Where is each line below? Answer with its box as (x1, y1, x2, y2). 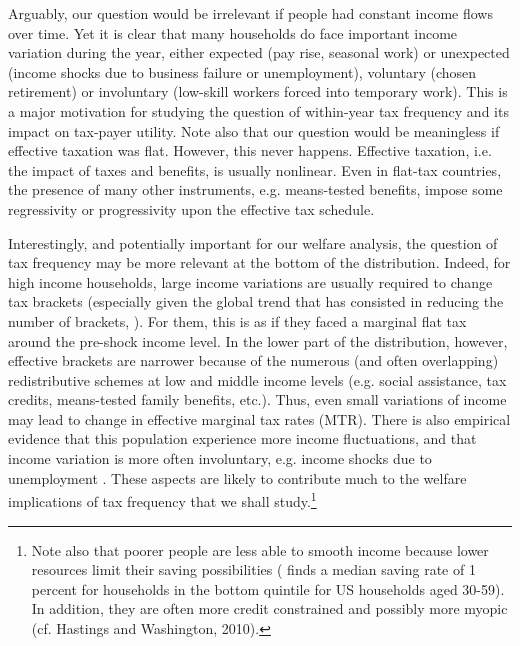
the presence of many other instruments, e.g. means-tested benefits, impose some (8, 179, 503, 200)
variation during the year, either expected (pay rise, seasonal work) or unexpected (8, 42, 510, 63)
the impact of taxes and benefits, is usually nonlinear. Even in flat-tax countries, (8, 159, 502, 180)
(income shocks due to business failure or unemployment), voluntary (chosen (8, 61, 477, 82)
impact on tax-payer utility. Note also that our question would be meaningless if (8, 120, 500, 141)
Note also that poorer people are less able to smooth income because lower (31, 539, 489, 560)
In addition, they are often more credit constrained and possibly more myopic (31, 598, 508, 619)
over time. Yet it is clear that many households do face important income (8, 22, 458, 43)
